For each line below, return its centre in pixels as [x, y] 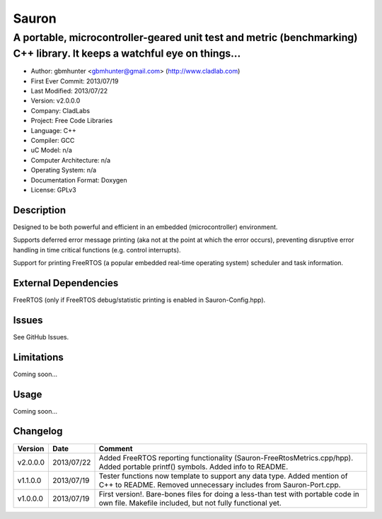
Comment [116, 448]
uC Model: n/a [51, 150]
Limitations [38, 357]
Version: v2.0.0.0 [56, 101]
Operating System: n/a [64, 170]
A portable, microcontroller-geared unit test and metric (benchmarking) [185, 37]
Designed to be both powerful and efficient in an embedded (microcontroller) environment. [145, 227]
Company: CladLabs [60, 110]
